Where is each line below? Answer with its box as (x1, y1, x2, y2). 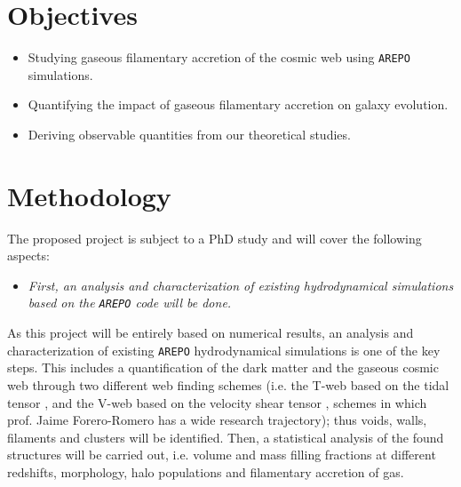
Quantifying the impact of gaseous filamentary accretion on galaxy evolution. (28, 95, 449, 114)
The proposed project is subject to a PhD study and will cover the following (7, 228, 422, 247)
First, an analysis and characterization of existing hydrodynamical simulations (28, 275, 454, 294)
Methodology (7, 177, 171, 213)
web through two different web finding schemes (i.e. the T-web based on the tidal (7, 375, 449, 394)
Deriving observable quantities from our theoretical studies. (28, 124, 351, 143)
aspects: (7, 246, 50, 265)
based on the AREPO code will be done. (28, 293, 232, 312)
